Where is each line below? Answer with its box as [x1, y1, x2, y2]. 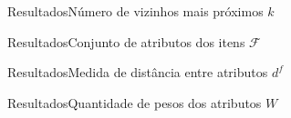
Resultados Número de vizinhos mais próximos [7, 2, 264, 20]
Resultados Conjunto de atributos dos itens [7, 32, 245, 51]
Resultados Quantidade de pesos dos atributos [7, 93, 262, 112]
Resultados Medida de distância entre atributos [7, 63, 268, 82]
